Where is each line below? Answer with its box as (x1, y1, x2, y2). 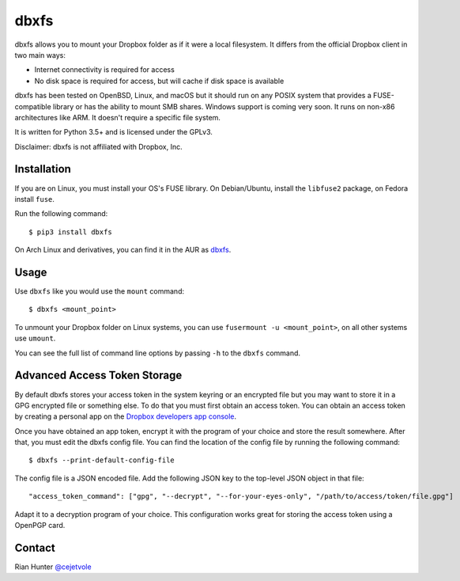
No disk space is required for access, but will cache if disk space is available (34, 76, 285, 85)
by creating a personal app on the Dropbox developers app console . (14, 412, 237, 421)
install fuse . (14, 194, 55, 203)
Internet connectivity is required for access (34, 65, 175, 74)
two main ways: (14, 50, 66, 59)
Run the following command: (14, 209, 108, 218)
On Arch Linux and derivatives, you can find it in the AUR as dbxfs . (14, 245, 232, 255)
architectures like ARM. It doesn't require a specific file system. (14, 112, 221, 122)
